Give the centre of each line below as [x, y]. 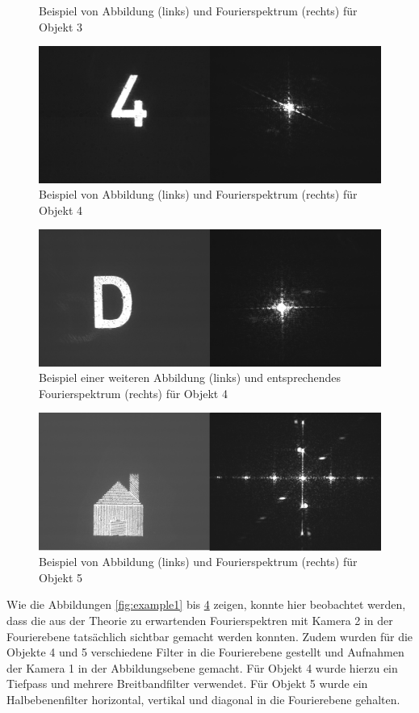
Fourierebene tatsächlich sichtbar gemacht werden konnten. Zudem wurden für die [210, 636]
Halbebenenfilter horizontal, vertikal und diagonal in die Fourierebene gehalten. [203, 699]
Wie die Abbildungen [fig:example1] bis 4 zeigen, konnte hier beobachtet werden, [206, 604]
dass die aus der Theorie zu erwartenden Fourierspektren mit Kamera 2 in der [200, 620]
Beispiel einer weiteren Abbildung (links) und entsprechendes [190, 377]
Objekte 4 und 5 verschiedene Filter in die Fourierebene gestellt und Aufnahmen [205, 652]
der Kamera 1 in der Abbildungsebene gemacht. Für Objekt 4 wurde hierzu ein [202, 667]
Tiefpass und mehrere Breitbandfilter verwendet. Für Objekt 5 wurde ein [187, 684]
